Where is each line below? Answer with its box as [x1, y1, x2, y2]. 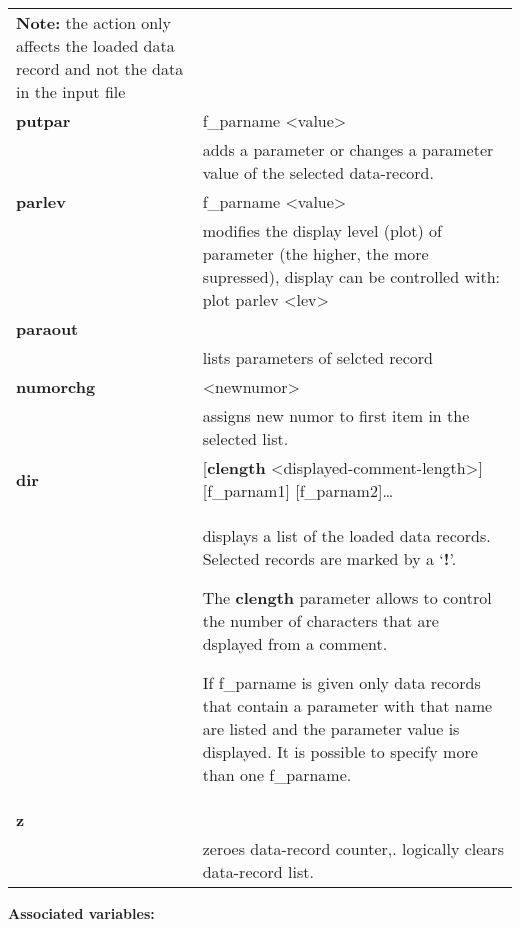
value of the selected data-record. [202, 161, 434, 184]
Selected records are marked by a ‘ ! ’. [202, 547, 457, 570]
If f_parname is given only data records [202, 671, 481, 694]
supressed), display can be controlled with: [202, 265, 501, 288]
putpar [16, 109, 71, 132]
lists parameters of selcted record [202, 346, 433, 369]
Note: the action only [16, 11, 171, 34]
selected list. [202, 427, 289, 450]
